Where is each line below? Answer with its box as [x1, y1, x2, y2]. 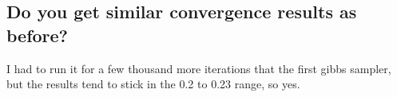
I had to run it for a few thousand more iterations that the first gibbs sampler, [6, 60, 391, 76]
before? [6, 22, 69, 47]
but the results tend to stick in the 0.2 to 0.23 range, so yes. [6, 76, 300, 92]
